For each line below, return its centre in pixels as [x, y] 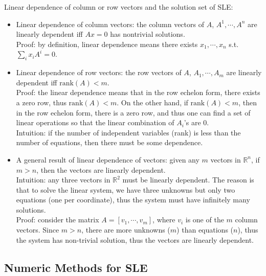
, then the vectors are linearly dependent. [101, 169]
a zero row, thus [41, 102]
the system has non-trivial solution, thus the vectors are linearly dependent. [135, 239]
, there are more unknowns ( [126, 230]
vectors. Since [38, 230]
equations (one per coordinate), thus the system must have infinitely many [133, 200]
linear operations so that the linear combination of [95, 122]
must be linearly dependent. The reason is [188, 180]
